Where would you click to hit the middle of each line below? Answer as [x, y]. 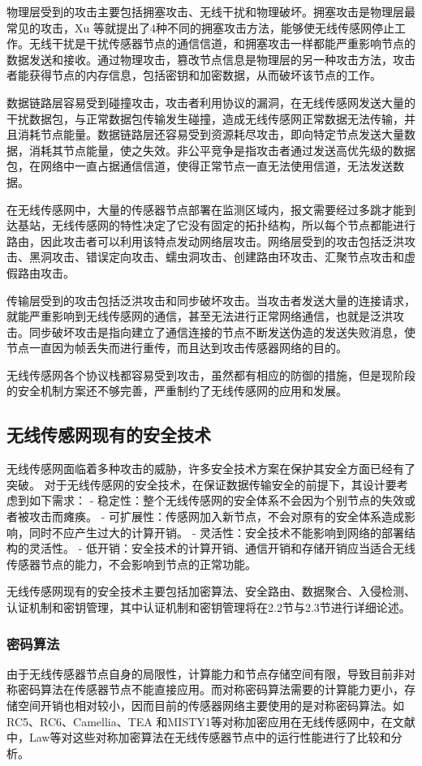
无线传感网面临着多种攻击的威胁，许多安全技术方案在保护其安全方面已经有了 [211, 469]
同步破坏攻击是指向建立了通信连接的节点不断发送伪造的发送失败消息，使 [222, 331]
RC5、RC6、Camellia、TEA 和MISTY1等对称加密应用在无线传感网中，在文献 [211, 721]
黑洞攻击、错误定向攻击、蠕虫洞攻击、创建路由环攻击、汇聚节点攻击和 [216, 257]
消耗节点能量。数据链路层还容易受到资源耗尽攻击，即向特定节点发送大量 [211, 134]
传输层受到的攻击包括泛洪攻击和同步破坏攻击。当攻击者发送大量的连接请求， [211, 300]
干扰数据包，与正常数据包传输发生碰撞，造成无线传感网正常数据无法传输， [205, 118]
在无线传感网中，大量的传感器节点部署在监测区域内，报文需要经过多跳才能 [205, 209]
